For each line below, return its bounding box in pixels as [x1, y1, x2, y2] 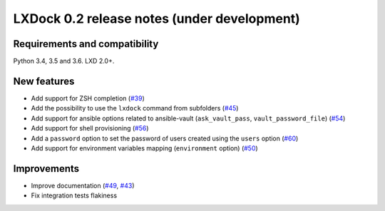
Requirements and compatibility [13, 38, 159, 50]
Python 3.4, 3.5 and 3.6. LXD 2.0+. [13, 57, 115, 66]
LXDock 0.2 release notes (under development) [13, 11, 301, 26]
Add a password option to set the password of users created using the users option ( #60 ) [31, 134, 299, 143]
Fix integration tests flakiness [31, 191, 118, 200]
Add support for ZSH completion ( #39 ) [31, 93, 145, 103]
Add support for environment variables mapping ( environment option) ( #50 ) [31, 143, 258, 153]
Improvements [13, 163, 80, 175]
